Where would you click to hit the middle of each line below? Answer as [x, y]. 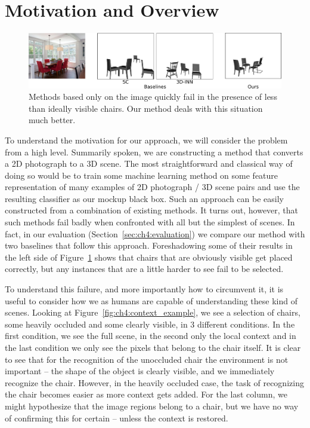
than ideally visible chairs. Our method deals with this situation [146, 108]
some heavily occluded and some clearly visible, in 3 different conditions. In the [150, 324]
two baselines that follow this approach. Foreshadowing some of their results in [149, 245]
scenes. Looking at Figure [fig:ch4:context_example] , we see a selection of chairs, [153, 312]
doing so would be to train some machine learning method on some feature [142, 175]
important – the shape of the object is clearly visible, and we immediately [140, 371]
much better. [52, 120]
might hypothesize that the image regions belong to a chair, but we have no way [152, 406]
